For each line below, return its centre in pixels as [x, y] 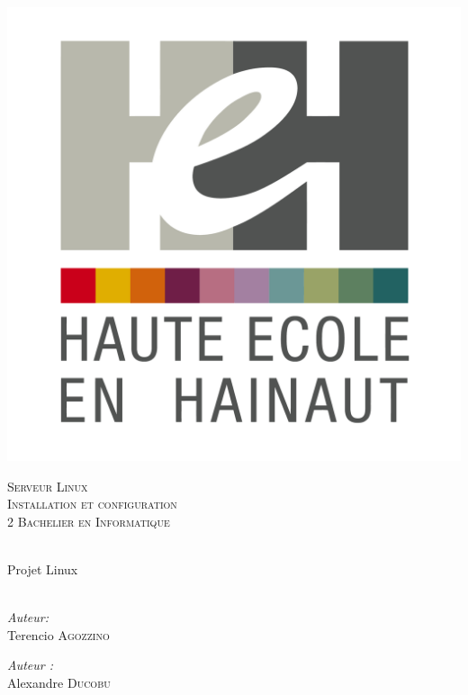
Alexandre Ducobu [59, 682]
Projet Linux [43, 569]
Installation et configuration [92, 504]
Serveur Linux [48, 486]
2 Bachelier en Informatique [89, 521]
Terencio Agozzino [58, 634]
